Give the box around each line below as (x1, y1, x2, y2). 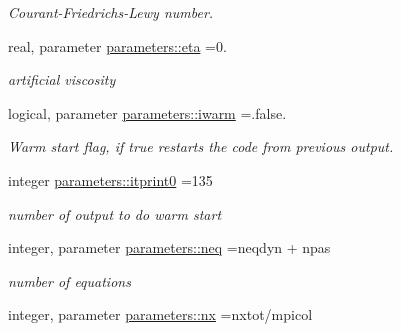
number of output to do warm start (8, 203, 222, 224)
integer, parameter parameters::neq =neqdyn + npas (8, 237, 331, 258)
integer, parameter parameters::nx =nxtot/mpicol (8, 304, 313, 325)
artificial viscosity (8, 69, 116, 90)
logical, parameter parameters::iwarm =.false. (8, 102, 287, 123)
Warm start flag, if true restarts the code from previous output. (8, 136, 394, 157)
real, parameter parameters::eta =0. (8, 35, 227, 56)
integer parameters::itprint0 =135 (8, 169, 213, 190)
